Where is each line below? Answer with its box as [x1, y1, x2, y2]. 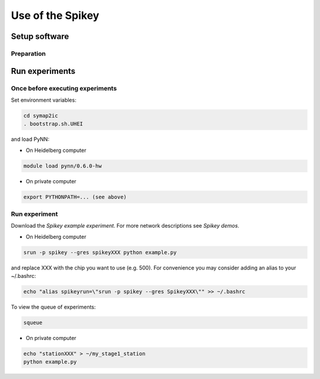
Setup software [11, 31, 69, 41]
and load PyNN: [11, 136, 50, 143]
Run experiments [11, 66, 76, 76]
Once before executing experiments [11, 84, 117, 92]
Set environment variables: [11, 96, 76, 103]
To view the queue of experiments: [11, 303, 96, 310]
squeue [23, 319, 43, 326]
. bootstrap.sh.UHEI [23, 121, 83, 127]
